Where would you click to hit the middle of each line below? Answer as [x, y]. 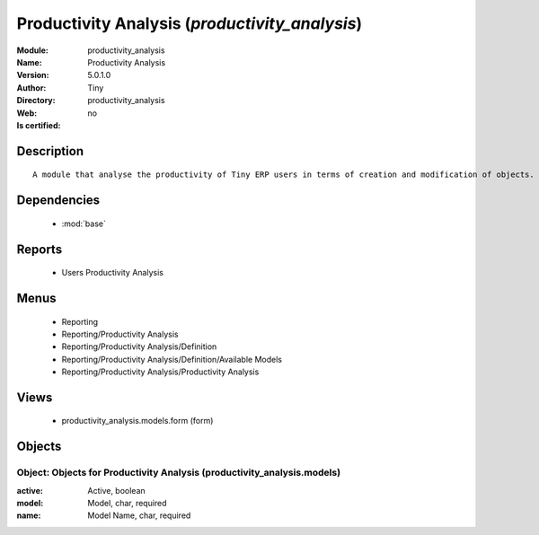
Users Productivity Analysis [112, 273]
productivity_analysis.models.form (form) [137, 421]
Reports [40, 249]
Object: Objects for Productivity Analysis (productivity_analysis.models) [179, 473]
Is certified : [39, 125]
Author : [31, 88]
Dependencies [58, 201]
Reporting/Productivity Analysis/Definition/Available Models [172, 359]
